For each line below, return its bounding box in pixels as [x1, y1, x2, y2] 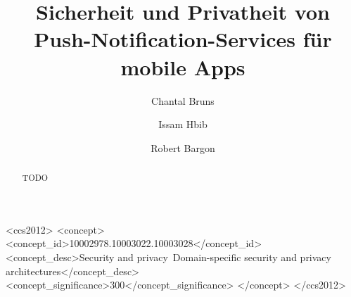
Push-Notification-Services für [34, 25, 332, 53]
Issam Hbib [158, 117, 208, 132]
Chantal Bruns [151, 93, 215, 108]
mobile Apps [120, 52, 245, 81]
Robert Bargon [151, 140, 215, 155]
